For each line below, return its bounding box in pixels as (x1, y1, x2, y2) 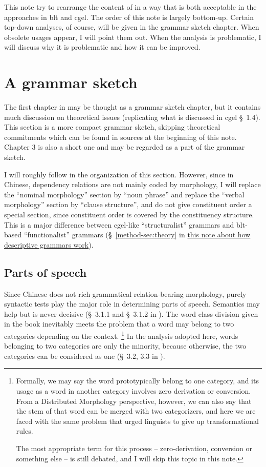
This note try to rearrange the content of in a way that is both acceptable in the (4, 2, 257, 12)
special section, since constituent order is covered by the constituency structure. (4, 209, 254, 220)
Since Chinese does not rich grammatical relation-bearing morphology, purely (4, 288, 247, 299)
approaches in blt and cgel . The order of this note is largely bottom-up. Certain (4, 11, 254, 22)
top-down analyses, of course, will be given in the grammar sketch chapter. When (4, 22, 259, 32)
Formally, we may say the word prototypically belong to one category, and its (16, 375, 259, 386)
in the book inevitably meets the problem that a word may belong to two (4, 318, 234, 329)
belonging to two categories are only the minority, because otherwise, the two (4, 340, 247, 351)
